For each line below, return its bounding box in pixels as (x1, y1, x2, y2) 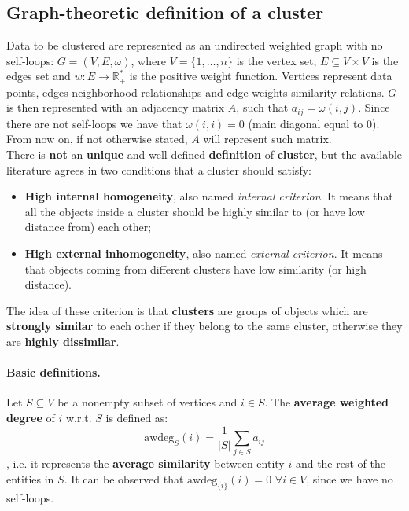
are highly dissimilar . (6, 333, 120, 350)
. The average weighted (264, 394, 389, 410)
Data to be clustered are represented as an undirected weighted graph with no (6, 37, 383, 53)
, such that (236, 99, 289, 116)
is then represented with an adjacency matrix (6, 99, 225, 116)
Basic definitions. (6, 364, 101, 380)
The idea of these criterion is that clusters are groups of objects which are (6, 302, 368, 318)
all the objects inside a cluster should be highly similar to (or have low (24, 203, 365, 219)
